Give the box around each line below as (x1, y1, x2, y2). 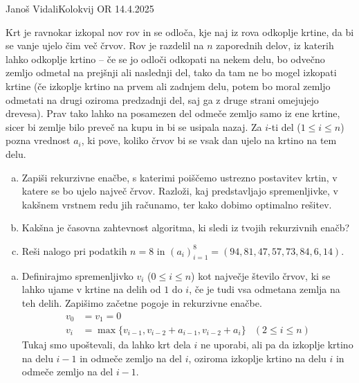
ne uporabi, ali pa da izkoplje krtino (201, 337, 353, 351)
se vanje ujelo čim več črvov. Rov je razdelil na (6, 38, 204, 53)
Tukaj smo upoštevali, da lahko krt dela (21, 337, 191, 351)
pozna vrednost (6, 133, 71, 148)
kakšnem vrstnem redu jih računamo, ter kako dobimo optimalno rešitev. (21, 197, 332, 211)
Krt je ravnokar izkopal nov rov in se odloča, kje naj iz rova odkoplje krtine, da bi (6, 24, 354, 39)
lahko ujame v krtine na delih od (21, 282, 161, 296)
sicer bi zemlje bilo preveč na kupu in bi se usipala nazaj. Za (6, 119, 262, 134)
